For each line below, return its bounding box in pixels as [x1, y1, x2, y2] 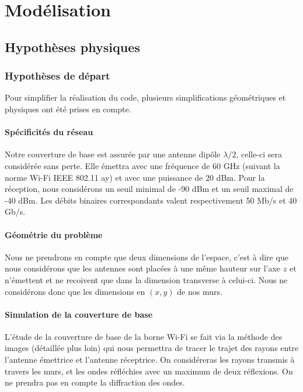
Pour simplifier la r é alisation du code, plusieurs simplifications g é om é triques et [5, 91, 286, 104]
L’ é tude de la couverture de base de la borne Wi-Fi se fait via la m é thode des [5, 330, 283, 342]
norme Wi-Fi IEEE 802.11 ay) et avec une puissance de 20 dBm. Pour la [5, 171, 265, 183]
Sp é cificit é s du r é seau [5, 126, 93, 138]
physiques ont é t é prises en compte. [5, 102, 131, 115]
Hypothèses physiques [5, 37, 140, 56]
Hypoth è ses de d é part [5, 68, 110, 83]
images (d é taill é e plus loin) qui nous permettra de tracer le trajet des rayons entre [5, 342, 299, 354]
